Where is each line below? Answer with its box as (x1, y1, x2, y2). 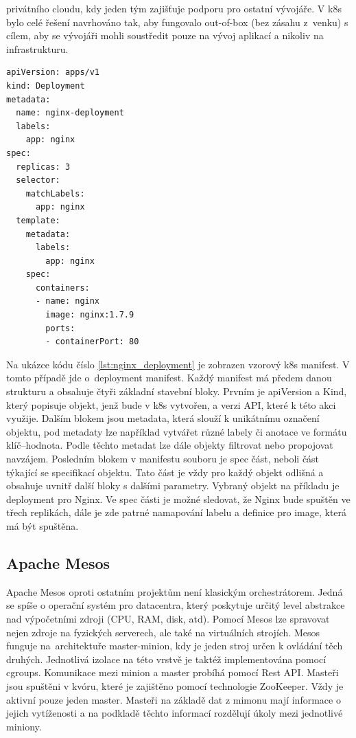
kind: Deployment (6, 80, 85, 91)
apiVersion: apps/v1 (6, 67, 100, 78)
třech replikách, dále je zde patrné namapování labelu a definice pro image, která (6, 505, 347, 519)
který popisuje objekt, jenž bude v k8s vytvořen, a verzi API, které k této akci (6, 397, 336, 412)
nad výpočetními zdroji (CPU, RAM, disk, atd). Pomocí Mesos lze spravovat (6, 611, 330, 625)
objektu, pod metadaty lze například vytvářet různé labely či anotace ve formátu (6, 424, 347, 438)
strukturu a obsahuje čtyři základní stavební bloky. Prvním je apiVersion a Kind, (6, 384, 347, 399)
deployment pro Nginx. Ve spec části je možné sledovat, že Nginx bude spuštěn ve (6, 491, 351, 506)
